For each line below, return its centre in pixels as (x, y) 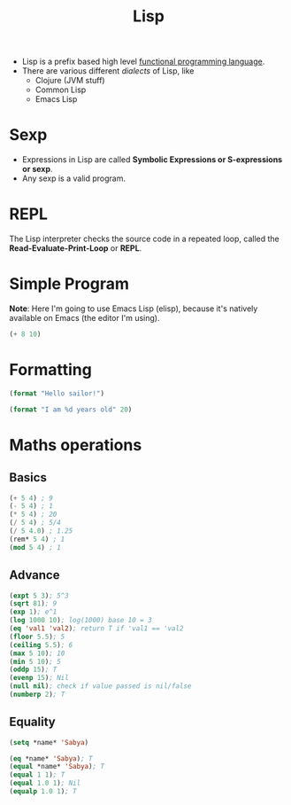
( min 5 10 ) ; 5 (35, 661)
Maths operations (76, 445)
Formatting (51, 370)
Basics (28, 477)
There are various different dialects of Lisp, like (108, 71)
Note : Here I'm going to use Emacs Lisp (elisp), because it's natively (134, 309)
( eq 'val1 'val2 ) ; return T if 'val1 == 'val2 (96, 629)
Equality (32, 722)
